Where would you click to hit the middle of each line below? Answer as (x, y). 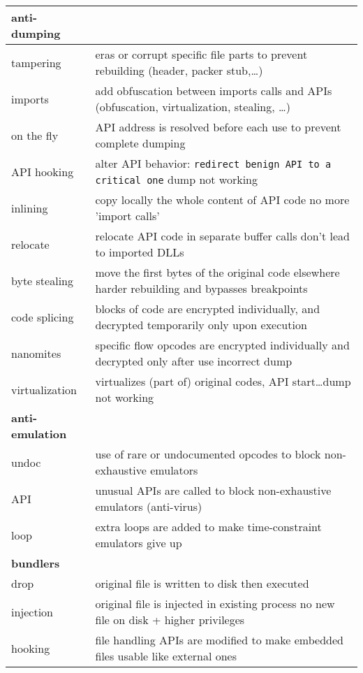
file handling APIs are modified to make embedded (219, 640)
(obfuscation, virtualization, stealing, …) (193, 107)
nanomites (36, 353)
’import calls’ (127, 216)
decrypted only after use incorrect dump (194, 361)
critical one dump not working (177, 179)
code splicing (43, 317)
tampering (36, 62)
